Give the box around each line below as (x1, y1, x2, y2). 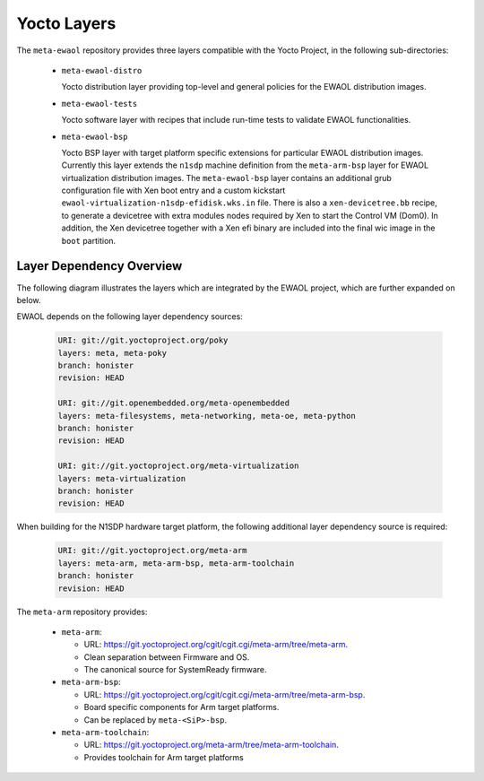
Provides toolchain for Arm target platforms (83, 751, 244, 762)
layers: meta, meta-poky (57, 348, 168, 358)
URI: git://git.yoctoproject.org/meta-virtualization (57, 461, 299, 471)
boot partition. (61, 235, 117, 246)
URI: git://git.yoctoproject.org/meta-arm (57, 545, 247, 556)
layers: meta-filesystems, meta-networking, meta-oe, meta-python (57, 411, 356, 421)
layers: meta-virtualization (57, 473, 186, 483)
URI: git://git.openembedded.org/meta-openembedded (57, 398, 290, 408)
